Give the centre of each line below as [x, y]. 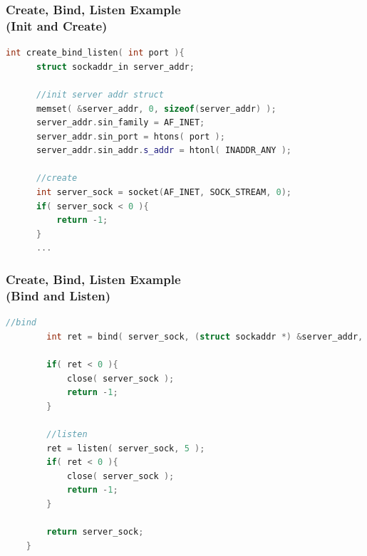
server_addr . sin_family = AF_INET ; [120, 123]
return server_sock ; [95, 532]
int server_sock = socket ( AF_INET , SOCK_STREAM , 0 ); [164, 193]
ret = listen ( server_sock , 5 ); [126, 448]
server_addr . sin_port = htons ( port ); [130, 136]
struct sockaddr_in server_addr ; [115, 67]
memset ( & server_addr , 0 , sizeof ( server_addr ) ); [156, 109]
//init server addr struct [100, 94]
